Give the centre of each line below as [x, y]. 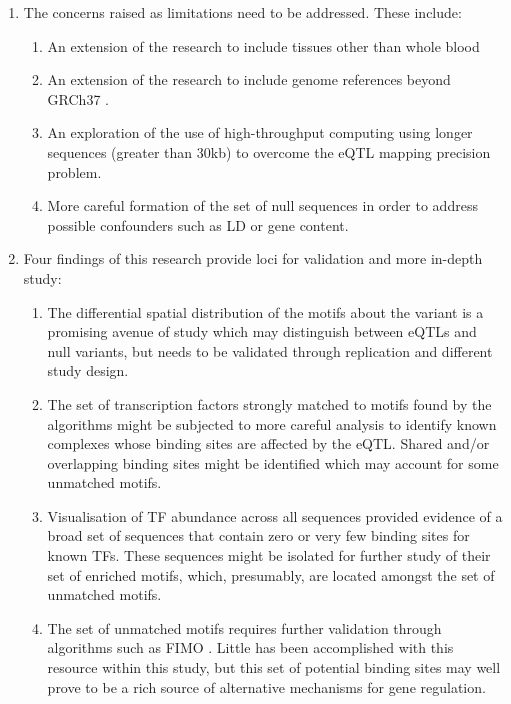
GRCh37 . [78, 98]
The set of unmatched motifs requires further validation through [244, 627]
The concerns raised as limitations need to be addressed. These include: [242, 12]
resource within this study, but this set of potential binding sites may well [274, 667]
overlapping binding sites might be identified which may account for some [273, 462]
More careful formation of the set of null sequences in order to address [262, 205]
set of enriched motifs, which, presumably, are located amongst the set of [271, 574]
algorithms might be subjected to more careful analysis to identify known [272, 423]
